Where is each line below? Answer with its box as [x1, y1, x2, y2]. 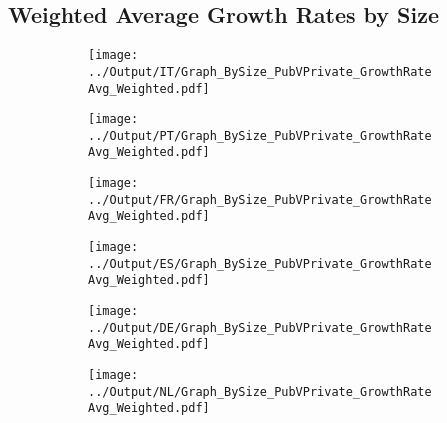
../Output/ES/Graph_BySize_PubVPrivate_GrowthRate [88, 256, 432, 271]
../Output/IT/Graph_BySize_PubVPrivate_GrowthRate [88, 64, 432, 79]
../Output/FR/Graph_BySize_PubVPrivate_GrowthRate [88, 192, 432, 207]
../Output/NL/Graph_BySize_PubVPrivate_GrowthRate [88, 384, 432, 399]
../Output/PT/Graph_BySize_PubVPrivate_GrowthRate [88, 128, 432, 143]
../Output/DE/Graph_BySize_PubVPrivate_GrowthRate [88, 320, 432, 335]
